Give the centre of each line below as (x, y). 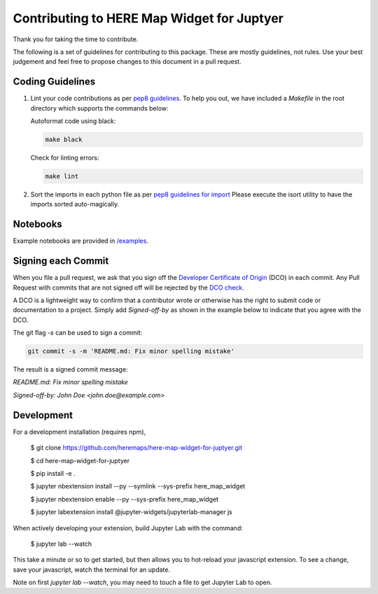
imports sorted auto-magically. (75, 204)
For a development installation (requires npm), (79, 432)
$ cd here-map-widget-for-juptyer (80, 460)
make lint (62, 176)
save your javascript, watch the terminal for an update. (92, 570)
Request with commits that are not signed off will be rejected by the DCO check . (128, 288)
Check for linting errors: (65, 157)
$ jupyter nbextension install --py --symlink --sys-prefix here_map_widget (138, 486)
